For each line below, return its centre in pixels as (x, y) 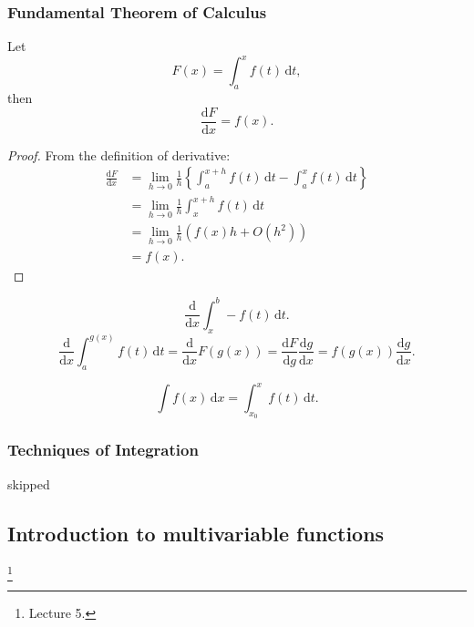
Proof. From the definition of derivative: (119, 154)
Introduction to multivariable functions (196, 533)
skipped (29, 483)
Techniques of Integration (103, 450)
